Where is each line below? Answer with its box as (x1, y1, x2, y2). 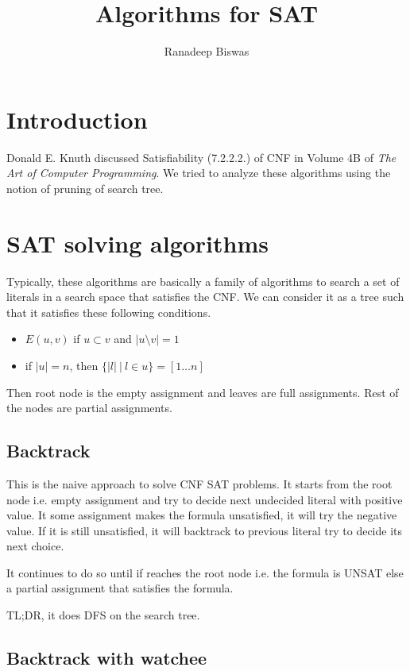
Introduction (6, 102, 148, 135)
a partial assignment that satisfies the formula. (6, 580, 234, 596)
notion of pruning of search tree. (6, 179, 164, 196)
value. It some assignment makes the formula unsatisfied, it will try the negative (6, 507, 397, 523)
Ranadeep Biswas (164, 43, 249, 60)
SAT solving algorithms (6, 226, 269, 259)
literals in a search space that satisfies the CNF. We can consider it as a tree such (6, 288, 404, 305)
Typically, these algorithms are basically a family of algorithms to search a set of (6, 272, 400, 289)
